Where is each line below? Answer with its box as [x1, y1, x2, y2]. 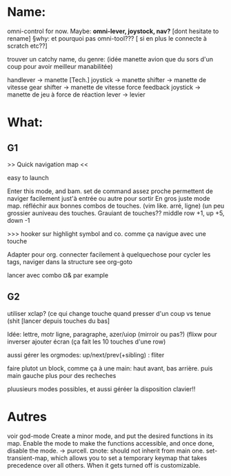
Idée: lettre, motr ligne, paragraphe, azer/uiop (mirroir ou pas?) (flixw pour [7, 330, 217, 338]
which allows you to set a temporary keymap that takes [50, 453, 208, 462]
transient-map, [7, 453, 50, 462]
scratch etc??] [7, 41, 48, 50]
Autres [7, 408, 47, 424]
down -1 [7, 216, 30, 224]
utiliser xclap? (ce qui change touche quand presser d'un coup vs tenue [7, 309, 212, 317]
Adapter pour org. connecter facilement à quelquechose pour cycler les [7, 250, 211, 259]
